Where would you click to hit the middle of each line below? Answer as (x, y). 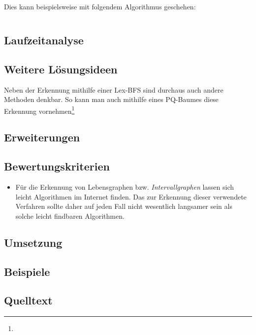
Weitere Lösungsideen (61, 69)
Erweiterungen (42, 137)
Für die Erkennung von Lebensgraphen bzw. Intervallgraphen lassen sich (125, 187)
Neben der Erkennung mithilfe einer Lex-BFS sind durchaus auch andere (114, 89)
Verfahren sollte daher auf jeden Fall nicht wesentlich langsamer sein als (124, 206)
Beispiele (27, 271)
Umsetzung (33, 242)
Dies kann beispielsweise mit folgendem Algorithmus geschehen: (100, 6)
